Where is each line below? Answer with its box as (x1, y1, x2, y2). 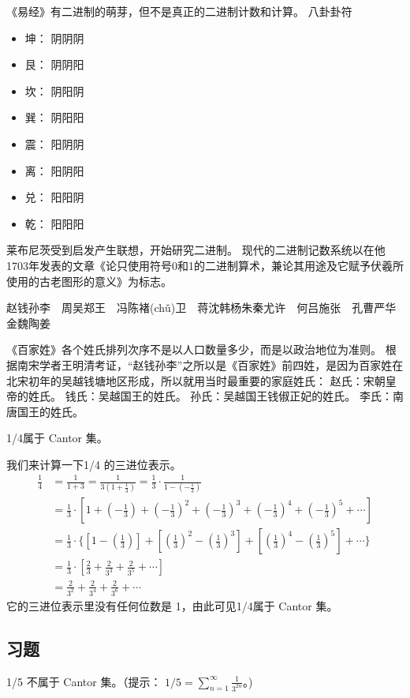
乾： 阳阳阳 (24, 215, 84, 231)
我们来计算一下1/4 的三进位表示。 (6, 456, 181, 472)
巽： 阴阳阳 (24, 109, 84, 126)
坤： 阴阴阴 (24, 29, 84, 46)
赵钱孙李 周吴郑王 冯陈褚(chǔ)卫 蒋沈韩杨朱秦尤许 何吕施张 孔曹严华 (6, 299, 397, 316)
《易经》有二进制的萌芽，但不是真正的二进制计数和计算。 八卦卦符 (6, 3, 352, 19)
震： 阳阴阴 (24, 135, 84, 152)
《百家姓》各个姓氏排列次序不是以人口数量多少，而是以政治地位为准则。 (6, 341, 382, 358)
